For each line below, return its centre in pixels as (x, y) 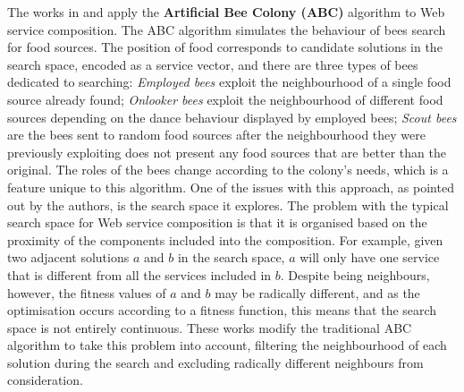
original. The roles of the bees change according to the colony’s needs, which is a (228, 170)
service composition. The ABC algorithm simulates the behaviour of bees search (227, 29)
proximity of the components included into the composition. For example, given (225, 239)
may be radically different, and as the (317, 292)
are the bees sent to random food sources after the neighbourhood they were (216, 135)
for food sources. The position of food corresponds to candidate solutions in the (225, 47)
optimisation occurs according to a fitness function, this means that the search (222, 310)
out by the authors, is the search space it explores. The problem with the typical (228, 205)
